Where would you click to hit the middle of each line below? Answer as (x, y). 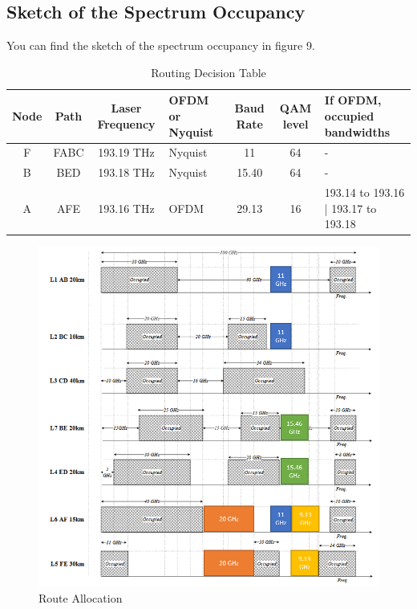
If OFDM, (353, 100)
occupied (349, 115)
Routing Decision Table (208, 72)
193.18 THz (126, 172)
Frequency (126, 123)
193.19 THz (126, 152)
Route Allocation (81, 597)
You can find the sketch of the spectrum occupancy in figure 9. (161, 45)
